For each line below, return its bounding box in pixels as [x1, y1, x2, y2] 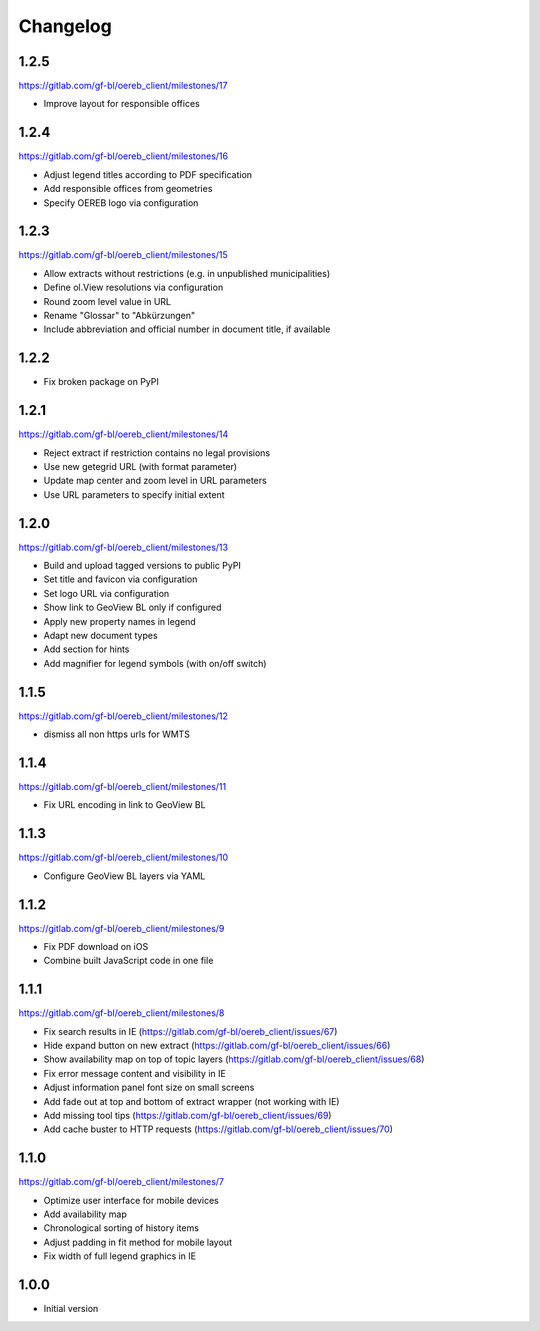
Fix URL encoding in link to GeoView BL [43, 799, 206, 811]
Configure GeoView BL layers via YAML [43, 870, 206, 882]
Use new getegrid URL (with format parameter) [43, 460, 238, 472]
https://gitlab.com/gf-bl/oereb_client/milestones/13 [18, 541, 229, 553]
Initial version [43, 1303, 99, 1315]
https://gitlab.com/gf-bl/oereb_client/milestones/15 [18, 249, 229, 261]
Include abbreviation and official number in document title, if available [43, 323, 331, 335]
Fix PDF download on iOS [43, 940, 149, 952]
